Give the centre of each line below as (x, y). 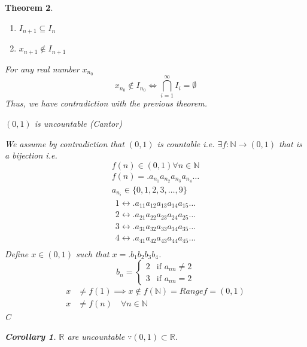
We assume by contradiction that (65, 143)
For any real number (42, 69)
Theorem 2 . (29, 7)
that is (291, 143)
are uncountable (96, 337)
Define (17, 253)
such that (93, 253)
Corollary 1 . (31, 337)
